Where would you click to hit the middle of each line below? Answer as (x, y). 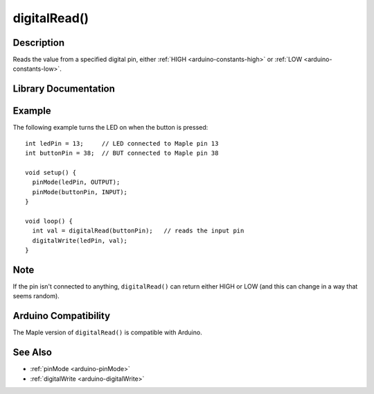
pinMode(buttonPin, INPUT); (80, 192)
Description (39, 43)
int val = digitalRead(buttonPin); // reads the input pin (138, 231)
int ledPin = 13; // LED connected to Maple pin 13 (122, 143)
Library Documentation (64, 89)
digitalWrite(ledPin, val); (80, 240)
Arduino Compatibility (62, 316)
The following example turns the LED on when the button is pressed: (110, 128)
